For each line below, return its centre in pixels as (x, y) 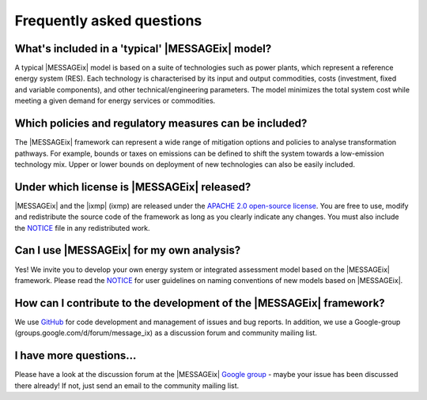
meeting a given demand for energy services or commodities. (115, 101)
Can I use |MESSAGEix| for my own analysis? (128, 250)
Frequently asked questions (108, 21)
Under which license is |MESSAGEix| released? (133, 187)
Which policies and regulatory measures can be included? (161, 124)
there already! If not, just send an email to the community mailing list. (127, 385)
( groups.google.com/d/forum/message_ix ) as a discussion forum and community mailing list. (166, 333)
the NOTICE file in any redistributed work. (82, 228)
